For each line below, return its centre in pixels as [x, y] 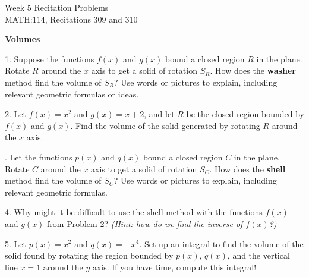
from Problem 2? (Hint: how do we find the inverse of [145, 223]
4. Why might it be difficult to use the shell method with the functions [134, 212]
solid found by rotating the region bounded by [89, 255]
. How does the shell [247, 169]
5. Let [15, 243]
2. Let [15, 114]
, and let [159, 114]
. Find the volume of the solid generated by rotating [165, 125]
